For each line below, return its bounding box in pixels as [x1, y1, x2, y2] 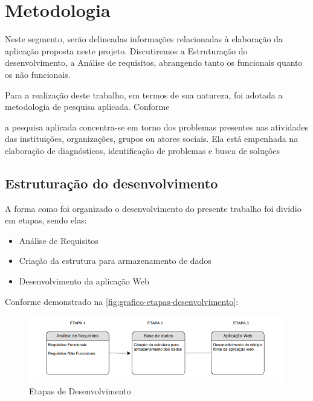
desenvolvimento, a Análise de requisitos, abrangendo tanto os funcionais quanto [5, 56, 303, 69]
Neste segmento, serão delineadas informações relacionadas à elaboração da [5, 33, 283, 45]
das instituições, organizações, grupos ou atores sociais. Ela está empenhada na [5, 132, 298, 145]
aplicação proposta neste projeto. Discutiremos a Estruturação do [5, 44, 248, 57]
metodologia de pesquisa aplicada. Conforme [5, 100, 170, 113]
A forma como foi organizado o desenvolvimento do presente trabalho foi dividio [5, 202, 302, 214]
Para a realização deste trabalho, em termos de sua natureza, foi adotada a [5, 88, 283, 101]
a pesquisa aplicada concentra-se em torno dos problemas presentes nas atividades [5, 120, 309, 133]
